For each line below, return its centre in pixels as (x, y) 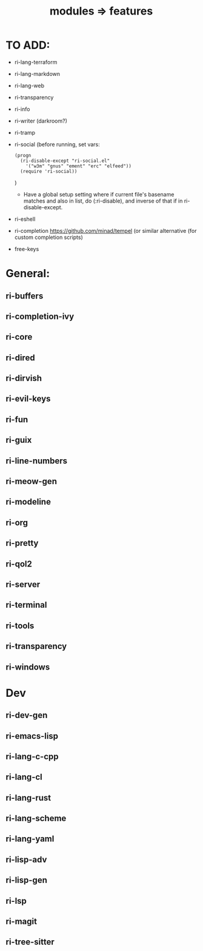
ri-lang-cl (24, 777)
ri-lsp (16, 901)
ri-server (23, 584)
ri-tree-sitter (30, 942)
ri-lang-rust (28, 798)
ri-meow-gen (31, 481)
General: (28, 274)
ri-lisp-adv (26, 859)
